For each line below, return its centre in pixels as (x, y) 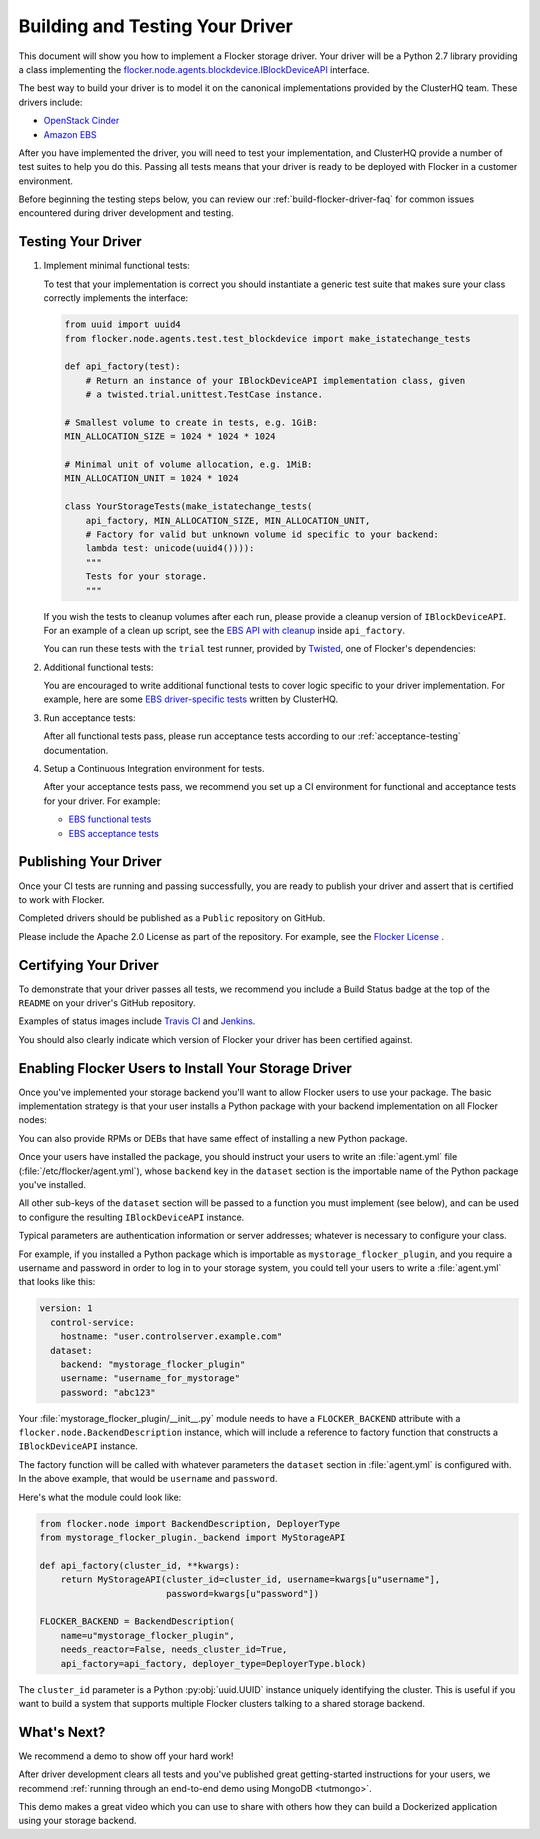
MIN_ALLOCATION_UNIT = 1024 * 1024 (151, 478)
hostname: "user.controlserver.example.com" (171, 1336)
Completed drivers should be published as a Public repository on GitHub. (172, 918)
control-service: (92, 1322)
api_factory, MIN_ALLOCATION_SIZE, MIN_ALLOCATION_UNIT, (228, 520)
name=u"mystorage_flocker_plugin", (147, 1635)
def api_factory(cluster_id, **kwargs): (139, 1565)
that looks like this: (57, 1282)
